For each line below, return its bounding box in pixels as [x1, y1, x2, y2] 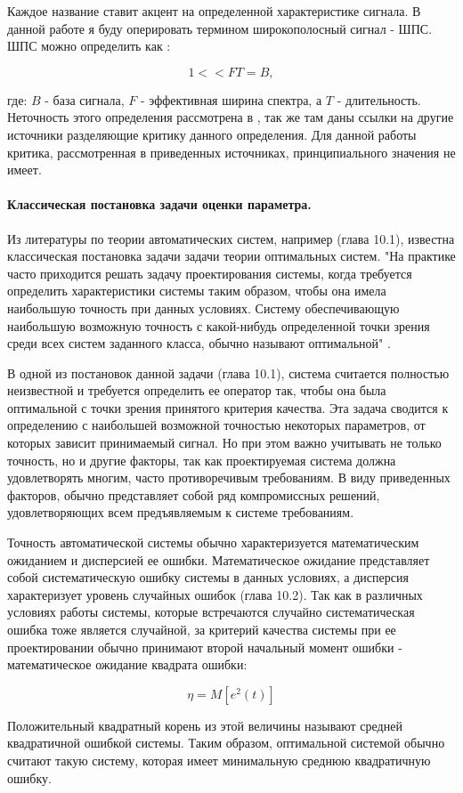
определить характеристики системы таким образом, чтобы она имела [7, 281, 386, 300]
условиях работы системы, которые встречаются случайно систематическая [7, 603, 415, 621]
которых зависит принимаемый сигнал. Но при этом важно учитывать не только [7, 433, 442, 452]
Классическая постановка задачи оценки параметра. [7, 195, 312, 214]
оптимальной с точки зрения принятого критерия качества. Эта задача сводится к [7, 398, 449, 417]
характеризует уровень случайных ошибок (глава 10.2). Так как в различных [7, 585, 423, 603]
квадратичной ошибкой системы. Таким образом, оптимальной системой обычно [7, 733, 445, 752]
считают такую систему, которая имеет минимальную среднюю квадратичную [7, 750, 431, 769]
